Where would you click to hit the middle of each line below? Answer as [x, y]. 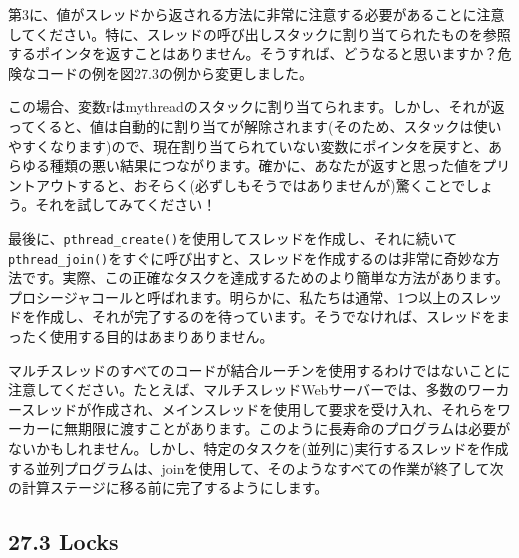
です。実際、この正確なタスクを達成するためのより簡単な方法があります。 [265, 277]
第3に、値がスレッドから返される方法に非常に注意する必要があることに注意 [256, 14]
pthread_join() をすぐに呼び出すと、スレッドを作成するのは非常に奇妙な [247, 257]
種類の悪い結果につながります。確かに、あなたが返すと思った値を [266, 165]
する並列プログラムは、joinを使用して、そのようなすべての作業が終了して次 [256, 467]
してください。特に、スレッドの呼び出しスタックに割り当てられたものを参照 [259, 33]
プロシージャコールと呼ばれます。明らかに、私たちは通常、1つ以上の [234, 296]
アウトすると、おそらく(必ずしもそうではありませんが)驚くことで [250, 184]
